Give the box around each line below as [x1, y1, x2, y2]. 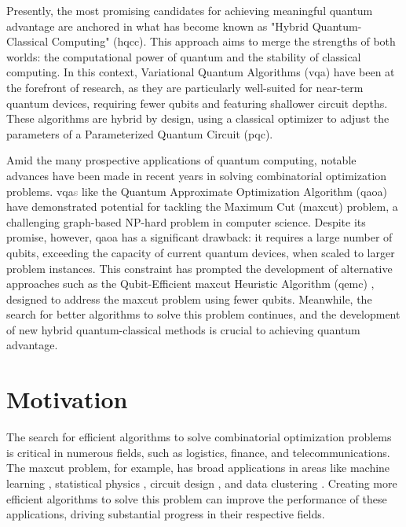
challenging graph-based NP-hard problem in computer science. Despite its [6, 213, 366, 230]
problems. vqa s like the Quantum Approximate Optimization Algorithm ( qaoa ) [6, 182, 387, 199]
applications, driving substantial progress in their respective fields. [6, 506, 325, 522]
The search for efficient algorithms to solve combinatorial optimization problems [6, 429, 392, 445]
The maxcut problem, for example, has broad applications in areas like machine [6, 459, 390, 476]
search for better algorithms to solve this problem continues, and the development [6, 306, 401, 322]
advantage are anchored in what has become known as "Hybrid [6, 17, 309, 34]
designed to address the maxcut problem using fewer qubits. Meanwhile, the [6, 290, 372, 307]
